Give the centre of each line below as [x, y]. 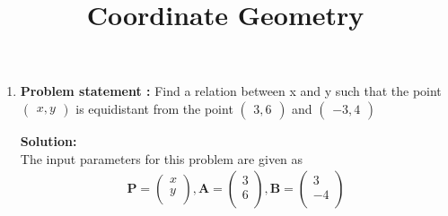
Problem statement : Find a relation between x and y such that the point [231, 91]
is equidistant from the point [154, 108]
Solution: [48, 140]
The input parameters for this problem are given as [162, 158]
